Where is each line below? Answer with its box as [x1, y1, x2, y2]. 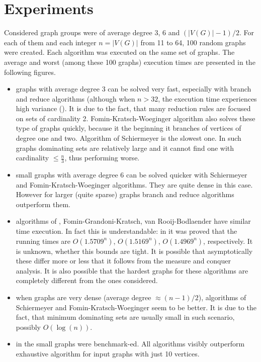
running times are [16, 235, 71, 246]
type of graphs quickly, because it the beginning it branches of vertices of [16, 123, 241, 133]
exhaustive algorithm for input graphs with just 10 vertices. [16, 348, 200, 358]
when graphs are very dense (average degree [16, 292, 151, 303]
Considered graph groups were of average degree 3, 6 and [4, 27, 180, 38]
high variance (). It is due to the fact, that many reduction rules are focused [16, 103, 251, 114]
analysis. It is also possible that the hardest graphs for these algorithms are [16, 265, 248, 276]
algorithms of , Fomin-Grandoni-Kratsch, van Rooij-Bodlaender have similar [16, 216, 251, 226]
